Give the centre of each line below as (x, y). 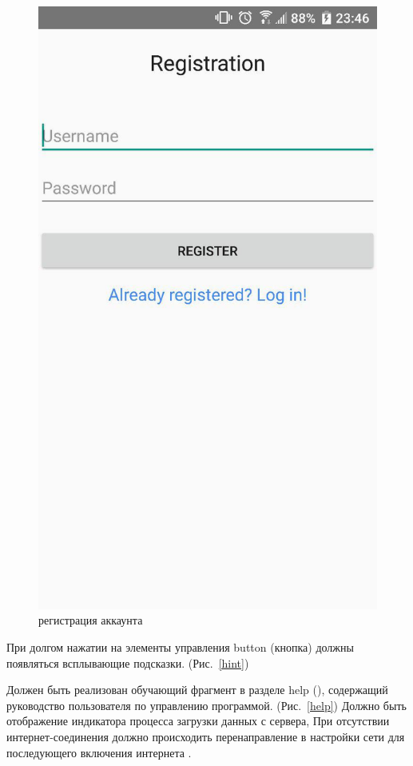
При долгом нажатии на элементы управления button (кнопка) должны (180, 646)
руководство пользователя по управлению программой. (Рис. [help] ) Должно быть (206, 705)
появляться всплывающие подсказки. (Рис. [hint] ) (128, 662)
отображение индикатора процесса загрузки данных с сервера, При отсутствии (198, 721)
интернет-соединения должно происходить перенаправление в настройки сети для (206, 736)
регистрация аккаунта (91, 620)
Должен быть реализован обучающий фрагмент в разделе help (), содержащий (197, 690)
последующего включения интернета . (99, 752)
